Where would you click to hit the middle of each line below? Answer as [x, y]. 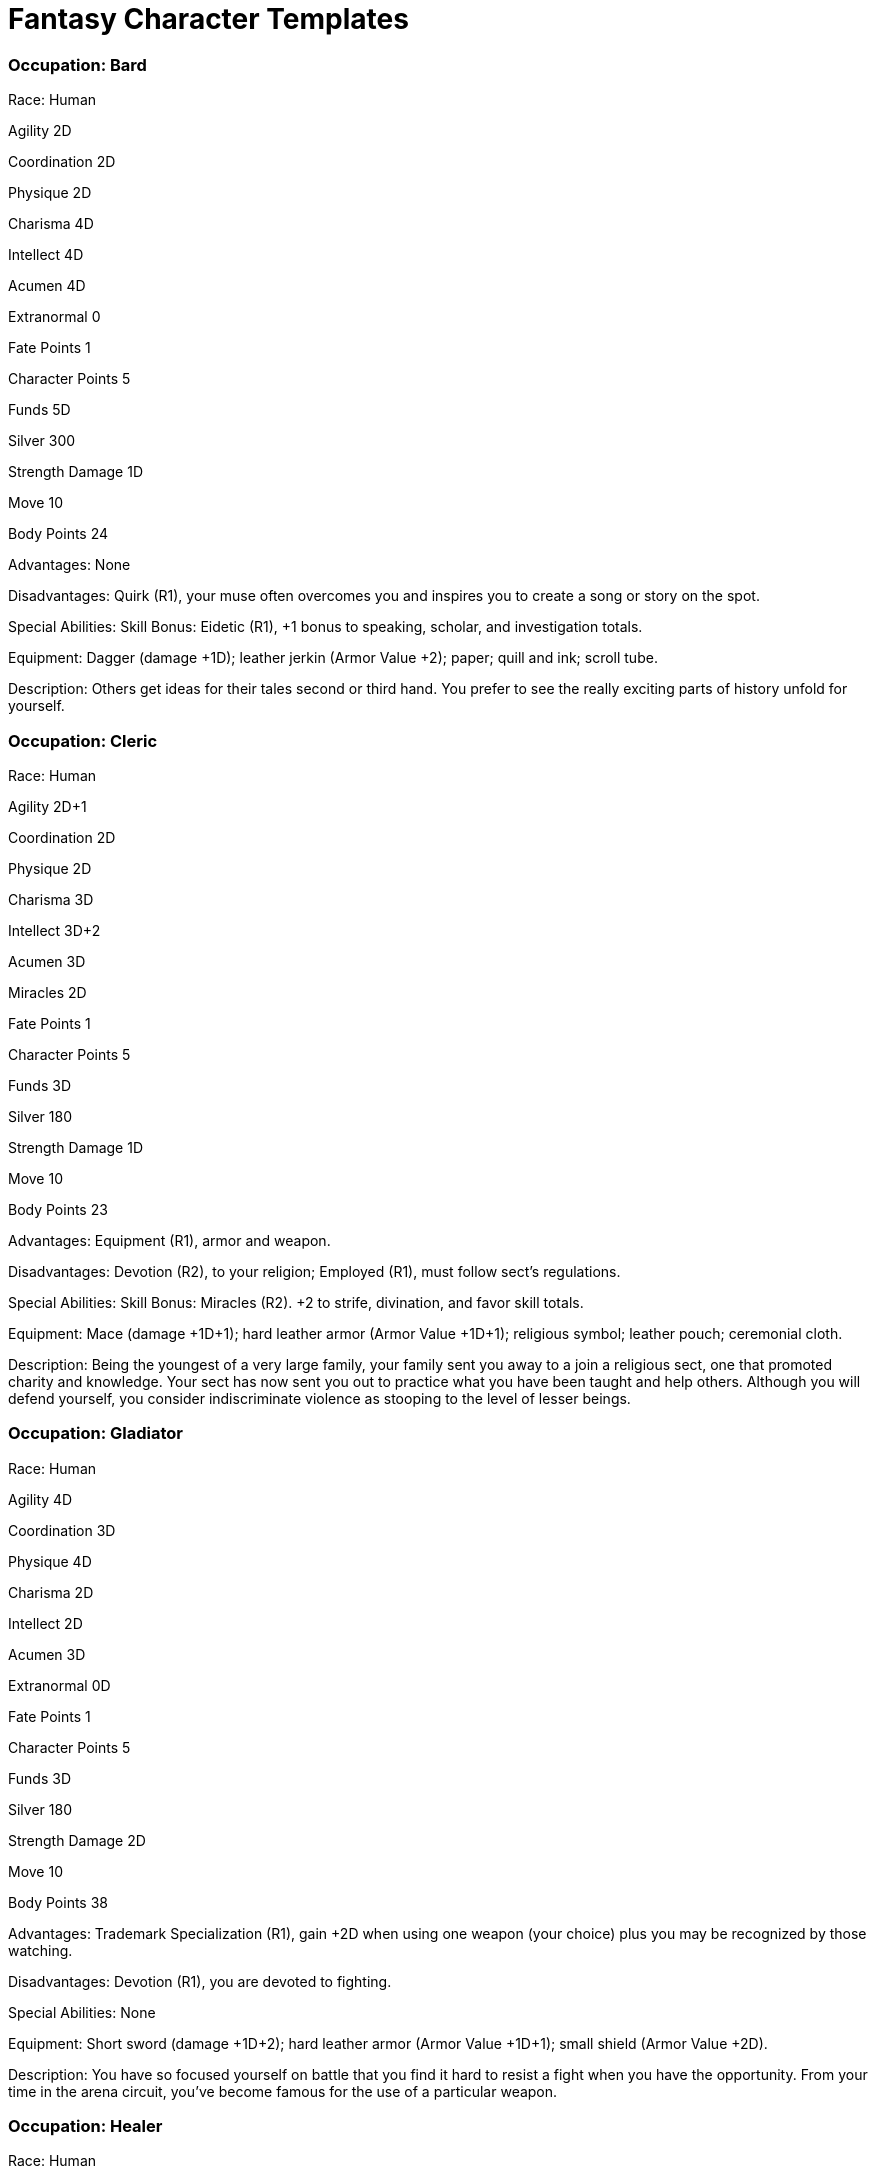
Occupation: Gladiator [95, 1433]
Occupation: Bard [77, 64]
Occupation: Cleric [83, 740]
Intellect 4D [46, 255]
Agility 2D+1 [47, 806]
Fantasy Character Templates [208, 19]
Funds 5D [39, 410]
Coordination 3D [62, 1530]
